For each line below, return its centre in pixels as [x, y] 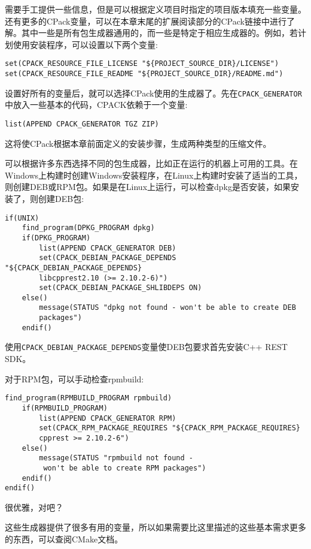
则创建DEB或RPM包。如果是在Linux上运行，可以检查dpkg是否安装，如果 [148, 187]
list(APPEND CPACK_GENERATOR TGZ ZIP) [82, 124]
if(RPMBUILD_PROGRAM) [65, 408]
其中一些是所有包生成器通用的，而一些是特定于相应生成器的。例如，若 [159, 33]
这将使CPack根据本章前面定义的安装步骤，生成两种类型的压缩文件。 [138, 143]
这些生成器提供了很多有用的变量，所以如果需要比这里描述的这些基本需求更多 [155, 527]
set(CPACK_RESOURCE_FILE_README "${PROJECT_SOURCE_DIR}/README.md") [144, 74]
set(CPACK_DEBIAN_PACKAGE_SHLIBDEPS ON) [121, 288]
